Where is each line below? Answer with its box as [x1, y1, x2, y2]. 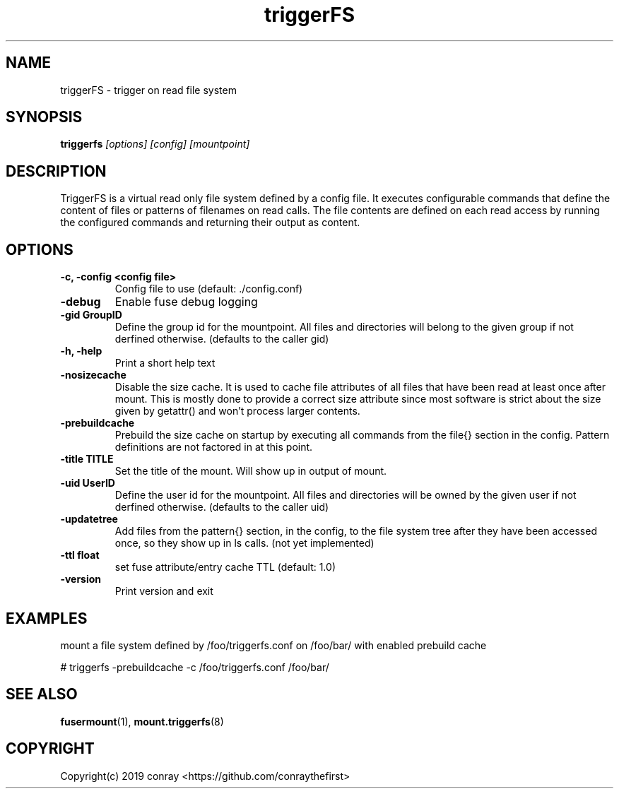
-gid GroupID [60, 309, 122, 321]
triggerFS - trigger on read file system [60, 83, 237, 96]
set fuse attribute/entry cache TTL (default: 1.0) [114, 561, 336, 574]
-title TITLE [60, 453, 114, 466]
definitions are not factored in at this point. [114, 441, 313, 454]
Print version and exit [114, 585, 213, 598]
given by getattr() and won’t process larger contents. [114, 405, 360, 417]
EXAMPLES [6, 609, 88, 627]
